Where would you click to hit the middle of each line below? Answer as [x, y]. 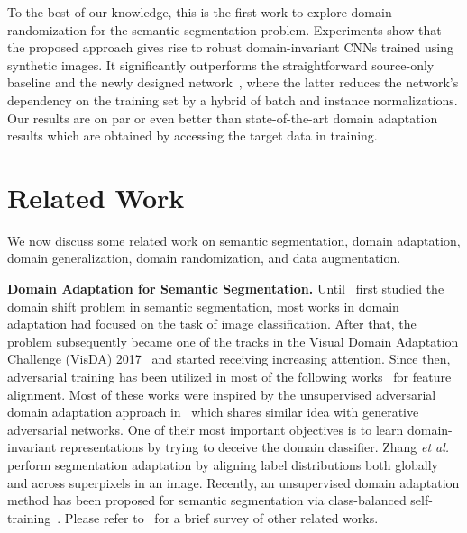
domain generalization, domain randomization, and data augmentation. [204, 258]
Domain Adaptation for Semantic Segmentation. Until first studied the [226, 289]
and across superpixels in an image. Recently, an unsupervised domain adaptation [233, 482]
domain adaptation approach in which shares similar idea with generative [213, 412]
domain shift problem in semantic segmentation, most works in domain [203, 306]
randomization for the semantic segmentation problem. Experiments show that [224, 29]
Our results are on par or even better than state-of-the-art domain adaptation [223, 117]
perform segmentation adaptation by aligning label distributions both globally [223, 465]
